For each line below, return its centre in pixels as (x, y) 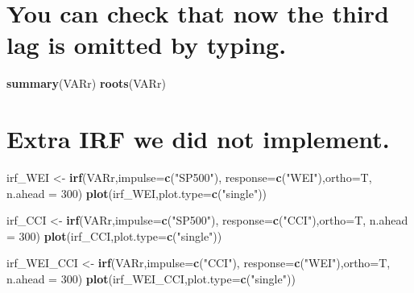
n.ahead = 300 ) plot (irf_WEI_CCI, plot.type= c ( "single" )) (151, 279)
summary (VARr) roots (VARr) (86, 83)
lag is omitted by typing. (147, 45)
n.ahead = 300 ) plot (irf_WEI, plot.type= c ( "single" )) (137, 193)
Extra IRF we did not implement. (198, 139)
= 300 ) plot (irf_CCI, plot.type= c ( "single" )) (114, 235)
